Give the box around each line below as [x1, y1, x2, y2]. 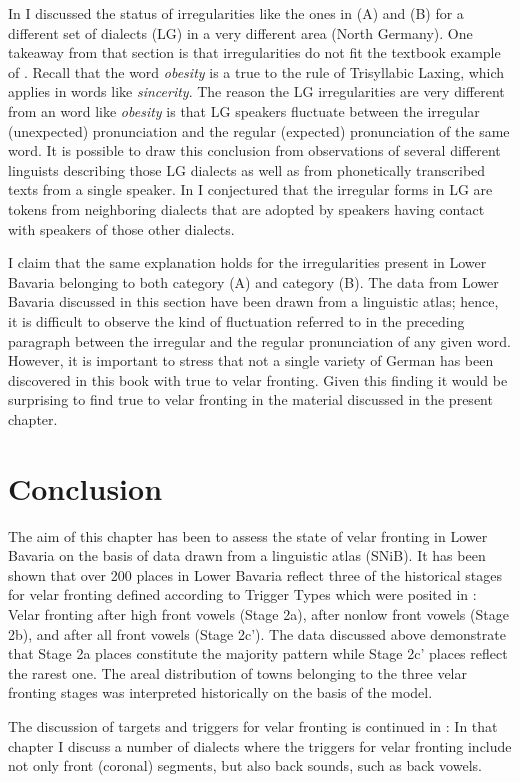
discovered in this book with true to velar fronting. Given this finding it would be [8, 369, 508, 390]
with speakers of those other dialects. [8, 218, 235, 239]
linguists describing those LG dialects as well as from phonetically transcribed [8, 159, 486, 180]
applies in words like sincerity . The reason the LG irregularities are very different [8, 81, 505, 102]
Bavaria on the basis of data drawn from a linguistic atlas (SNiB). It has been [8, 545, 486, 566]
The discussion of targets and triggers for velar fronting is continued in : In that [8, 715, 498, 736]
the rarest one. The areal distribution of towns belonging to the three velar [8, 662, 467, 683]
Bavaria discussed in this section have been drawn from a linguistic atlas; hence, [8, 291, 499, 312]
